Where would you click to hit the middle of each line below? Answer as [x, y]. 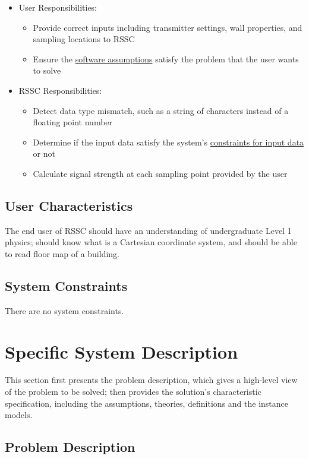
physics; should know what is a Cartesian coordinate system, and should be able [151, 242]
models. [19, 415]
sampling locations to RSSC [84, 39]
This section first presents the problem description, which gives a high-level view [151, 380]
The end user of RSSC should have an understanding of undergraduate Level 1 [148, 230]
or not [44, 153]
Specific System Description [122, 351]
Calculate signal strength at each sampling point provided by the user [160, 173]
